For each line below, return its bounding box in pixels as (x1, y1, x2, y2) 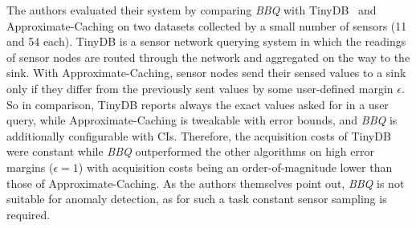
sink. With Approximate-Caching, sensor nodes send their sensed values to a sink (6, 64, 406, 81)
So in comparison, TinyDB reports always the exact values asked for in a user (6, 96, 389, 112)
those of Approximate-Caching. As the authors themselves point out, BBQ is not (6, 174, 405, 191)
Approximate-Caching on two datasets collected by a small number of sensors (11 (6, 17, 407, 34)
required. (6, 206, 51, 222)
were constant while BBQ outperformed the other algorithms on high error (6, 143, 374, 160)
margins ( (6, 158, 54, 175)
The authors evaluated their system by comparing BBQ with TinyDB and (6, 2, 377, 18)
